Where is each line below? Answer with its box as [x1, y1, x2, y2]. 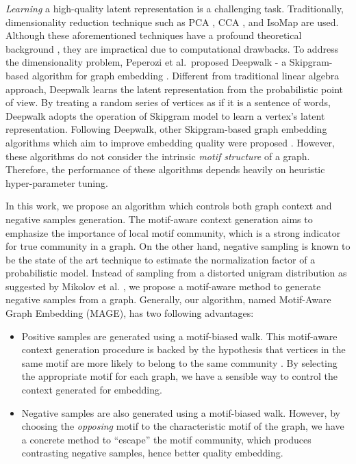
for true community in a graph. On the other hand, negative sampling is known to [5, 239, 351, 253]
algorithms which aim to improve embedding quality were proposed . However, [5, 135, 335, 149]
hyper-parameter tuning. [5, 175, 108, 190]
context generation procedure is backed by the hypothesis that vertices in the [21, 342, 346, 357]
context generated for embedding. [21, 383, 162, 397]
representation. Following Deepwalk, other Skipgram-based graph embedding [5, 122, 327, 136]
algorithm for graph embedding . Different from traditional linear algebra [31, 68, 340, 82]
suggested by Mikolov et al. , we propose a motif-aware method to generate [5, 279, 321, 293]
